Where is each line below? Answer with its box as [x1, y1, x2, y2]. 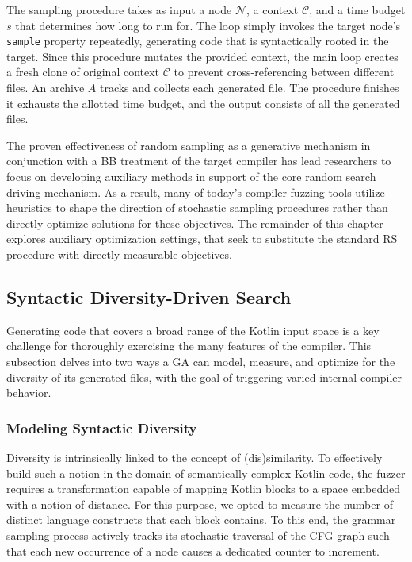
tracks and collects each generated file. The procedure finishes [99, 79, 399, 96]
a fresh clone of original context [6, 64, 160, 80]
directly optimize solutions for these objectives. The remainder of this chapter [6, 214, 383, 231]
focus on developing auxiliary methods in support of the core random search [6, 168, 376, 184]
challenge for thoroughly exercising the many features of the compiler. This [6, 337, 372, 354]
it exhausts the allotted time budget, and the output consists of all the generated [6, 94, 400, 111]
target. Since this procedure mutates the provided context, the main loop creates [6, 48, 399, 64]
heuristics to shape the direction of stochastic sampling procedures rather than [6, 199, 388, 216]
